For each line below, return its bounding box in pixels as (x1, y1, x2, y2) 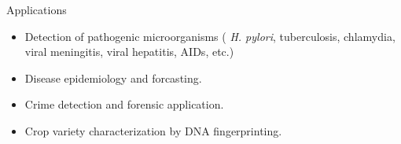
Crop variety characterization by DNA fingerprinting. (24, 122, 282, 138)
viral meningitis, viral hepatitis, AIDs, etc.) (24, 43, 234, 60)
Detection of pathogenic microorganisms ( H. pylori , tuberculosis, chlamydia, (24, 28, 395, 44)
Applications (6, 2, 67, 17)
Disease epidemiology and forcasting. (24, 69, 202, 86)
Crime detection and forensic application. (24, 96, 224, 113)
